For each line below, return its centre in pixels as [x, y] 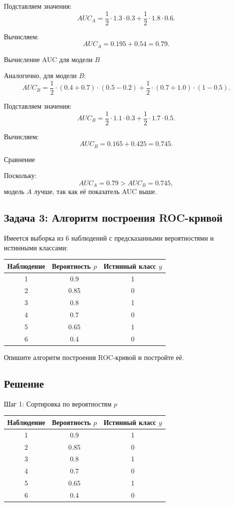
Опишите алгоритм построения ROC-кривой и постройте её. [94, 357]
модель [14, 191]
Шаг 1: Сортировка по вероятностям [58, 403]
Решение [24, 383]
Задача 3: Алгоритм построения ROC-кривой [113, 218]
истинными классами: [36, 247]
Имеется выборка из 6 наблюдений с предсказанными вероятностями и [109, 238]
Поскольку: [20, 175]
